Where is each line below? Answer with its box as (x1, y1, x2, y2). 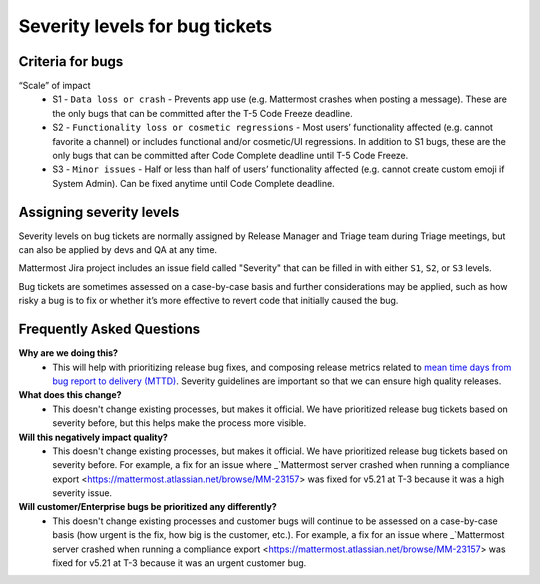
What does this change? (18, 389, 122, 401)
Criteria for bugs (18, 53, 124, 70)
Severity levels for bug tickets (18, 15, 273, 37)
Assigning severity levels (18, 203, 180, 220)
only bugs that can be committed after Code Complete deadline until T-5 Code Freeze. (52, 150, 409, 162)
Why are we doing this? (18, 347, 119, 359)
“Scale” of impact (18, 80, 91, 92)
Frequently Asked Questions (18, 321, 201, 338)
